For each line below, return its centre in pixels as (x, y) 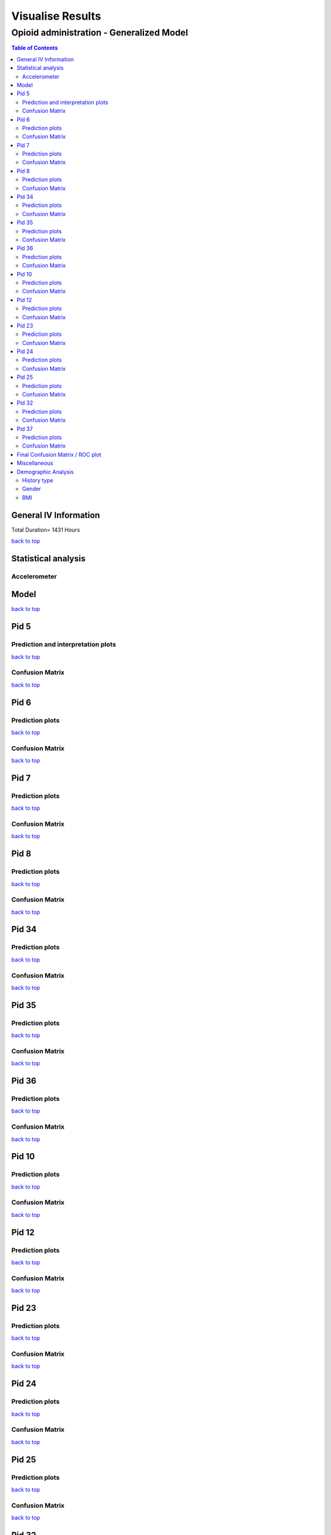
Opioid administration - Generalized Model (100, 33)
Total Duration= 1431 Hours (46, 530)
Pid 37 (25, 429)
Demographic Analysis (45, 472)
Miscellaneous (35, 463)
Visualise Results (56, 16)
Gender (32, 489)
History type (38, 480)
